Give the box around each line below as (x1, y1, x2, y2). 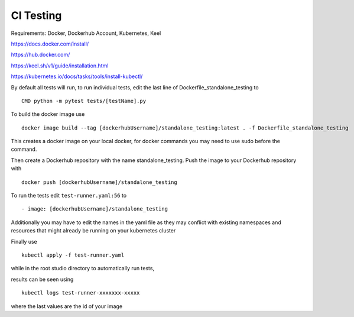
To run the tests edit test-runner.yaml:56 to (11, 192, 127, 199)
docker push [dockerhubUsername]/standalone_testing (21, 179, 177, 186)
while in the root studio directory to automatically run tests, (11, 265, 155, 272)
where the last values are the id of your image (11, 302, 123, 310)
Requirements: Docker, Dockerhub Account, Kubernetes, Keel (11, 30, 161, 37)
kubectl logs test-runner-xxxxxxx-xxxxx (21, 290, 140, 296)
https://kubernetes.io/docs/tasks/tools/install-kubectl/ (11, 73, 143, 80)
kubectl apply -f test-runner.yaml (21, 251, 125, 258)
